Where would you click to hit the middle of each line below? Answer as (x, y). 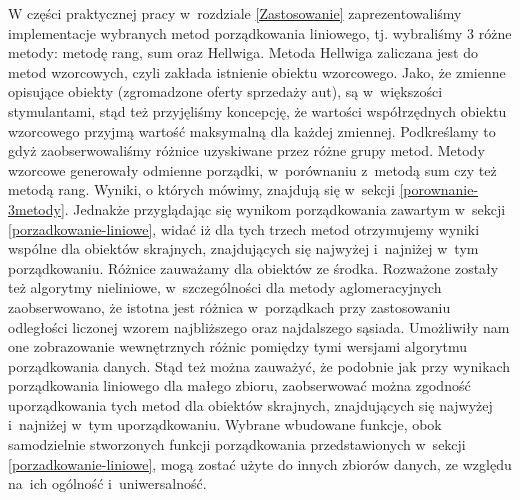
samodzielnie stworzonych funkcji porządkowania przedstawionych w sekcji (237, 444)
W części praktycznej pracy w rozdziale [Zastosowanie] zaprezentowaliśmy (235, 13)
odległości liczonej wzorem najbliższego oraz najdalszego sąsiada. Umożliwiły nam (259, 326)
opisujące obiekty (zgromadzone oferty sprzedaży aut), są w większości (225, 91)
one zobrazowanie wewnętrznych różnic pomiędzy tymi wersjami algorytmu (238, 346)
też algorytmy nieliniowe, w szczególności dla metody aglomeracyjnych (225, 287)
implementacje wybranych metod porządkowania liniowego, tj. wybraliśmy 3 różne (260, 32)
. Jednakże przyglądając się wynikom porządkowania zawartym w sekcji (285, 208)
